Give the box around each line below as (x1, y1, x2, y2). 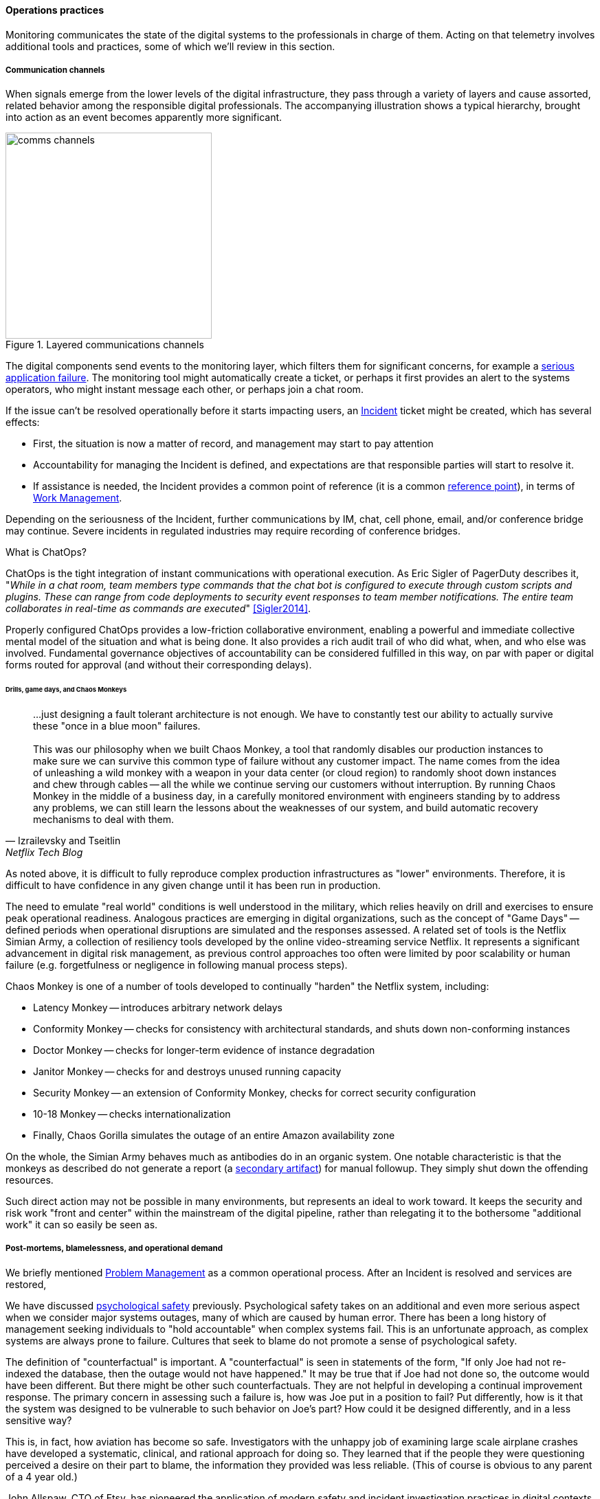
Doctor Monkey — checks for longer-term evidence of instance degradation (33, 1044, 375, 1057)
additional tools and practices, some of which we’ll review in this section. (5, 40, 335, 52)
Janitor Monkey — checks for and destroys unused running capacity (33, 1066, 342, 1078)
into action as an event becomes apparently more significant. (5, 111, 282, 124)
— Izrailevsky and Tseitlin (5, 835, 121, 847)
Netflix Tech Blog (5, 846, 83, 859)
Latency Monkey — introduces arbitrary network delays (33, 1002, 283, 1014)
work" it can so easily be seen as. (5, 1219, 158, 1231)
